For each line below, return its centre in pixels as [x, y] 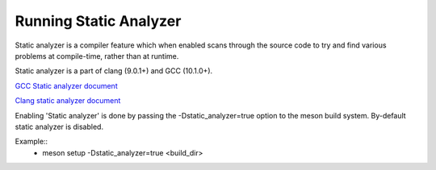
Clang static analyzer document [68, 101]
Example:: [31, 142]
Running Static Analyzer [98, 21]
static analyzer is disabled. [59, 126]
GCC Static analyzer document [66, 85]
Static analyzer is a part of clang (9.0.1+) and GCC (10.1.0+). [114, 71]
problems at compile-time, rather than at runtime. [97, 56]
